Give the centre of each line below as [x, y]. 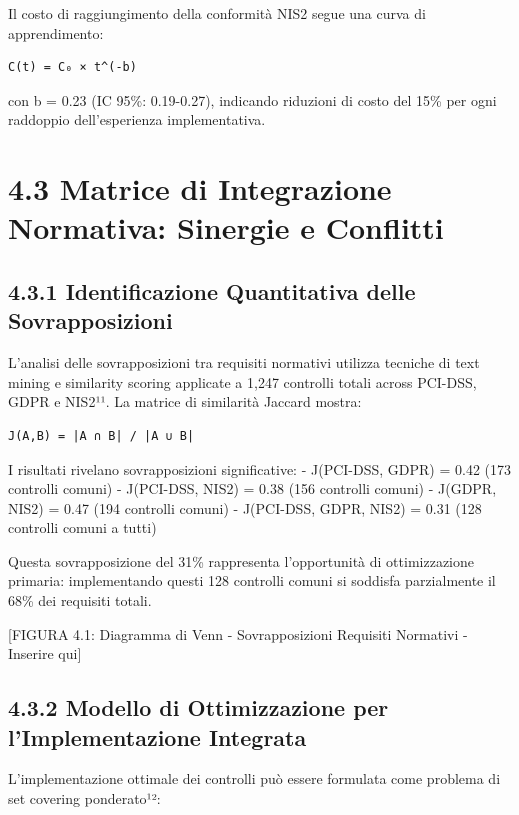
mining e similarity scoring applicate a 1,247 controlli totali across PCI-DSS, [242, 381]
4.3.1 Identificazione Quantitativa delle [212, 290]
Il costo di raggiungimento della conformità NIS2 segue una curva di [217, 13]
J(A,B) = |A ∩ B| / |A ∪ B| [101, 435]
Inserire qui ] [45, 653]
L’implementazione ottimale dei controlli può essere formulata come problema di [254, 778]
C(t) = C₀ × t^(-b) [72, 67]
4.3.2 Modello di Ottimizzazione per [198, 707]
